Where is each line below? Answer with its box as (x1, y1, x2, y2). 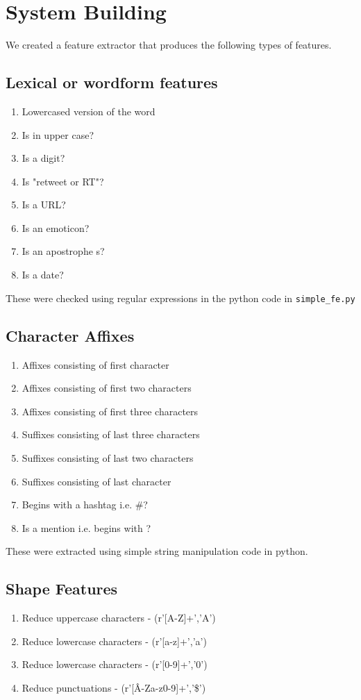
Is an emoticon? (22, 220, 90, 235)
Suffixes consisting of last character (22, 474, 171, 488)
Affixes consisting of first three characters (22, 403, 199, 418)
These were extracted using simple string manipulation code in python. (6, 544, 308, 558)
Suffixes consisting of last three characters (22, 427, 200, 442)
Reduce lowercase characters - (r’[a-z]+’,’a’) (22, 633, 207, 648)
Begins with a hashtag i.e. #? (22, 497, 148, 512)
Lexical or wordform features (6, 72, 218, 93)
